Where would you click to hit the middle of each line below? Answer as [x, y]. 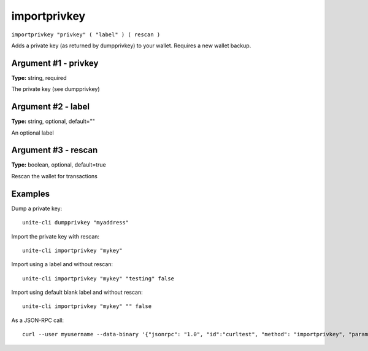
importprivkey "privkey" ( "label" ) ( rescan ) [86, 34]
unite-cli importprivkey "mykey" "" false [87, 306]
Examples [31, 194]
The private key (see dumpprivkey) [56, 89]
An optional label [33, 133]
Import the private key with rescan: [56, 236]
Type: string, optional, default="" [53, 121]
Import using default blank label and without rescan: [77, 293]
